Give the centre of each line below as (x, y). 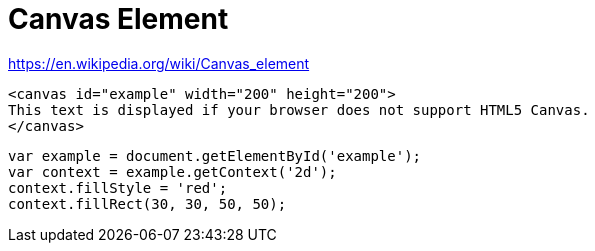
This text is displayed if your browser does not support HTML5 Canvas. (299, 109)
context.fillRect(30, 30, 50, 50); (147, 203)
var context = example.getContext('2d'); (172, 171)
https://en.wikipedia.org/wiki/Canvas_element (159, 63)
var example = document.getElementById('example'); (215, 155)
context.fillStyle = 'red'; (118, 187)
